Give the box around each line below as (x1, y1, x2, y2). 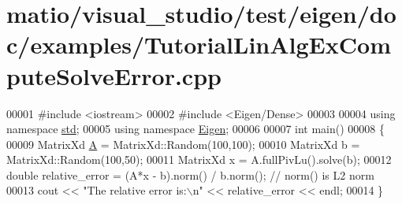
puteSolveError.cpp (6, 59, 221, 91)
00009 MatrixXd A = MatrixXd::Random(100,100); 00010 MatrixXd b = (6, 135, 360, 152)
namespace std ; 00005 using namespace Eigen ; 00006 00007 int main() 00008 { (6, 121, 385, 137)
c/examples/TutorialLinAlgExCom (6, 28, 391, 61)
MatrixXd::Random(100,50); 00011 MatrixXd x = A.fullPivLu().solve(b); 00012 (6, 151, 392, 168)
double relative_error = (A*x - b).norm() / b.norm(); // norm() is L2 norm (6, 166, 374, 183)
